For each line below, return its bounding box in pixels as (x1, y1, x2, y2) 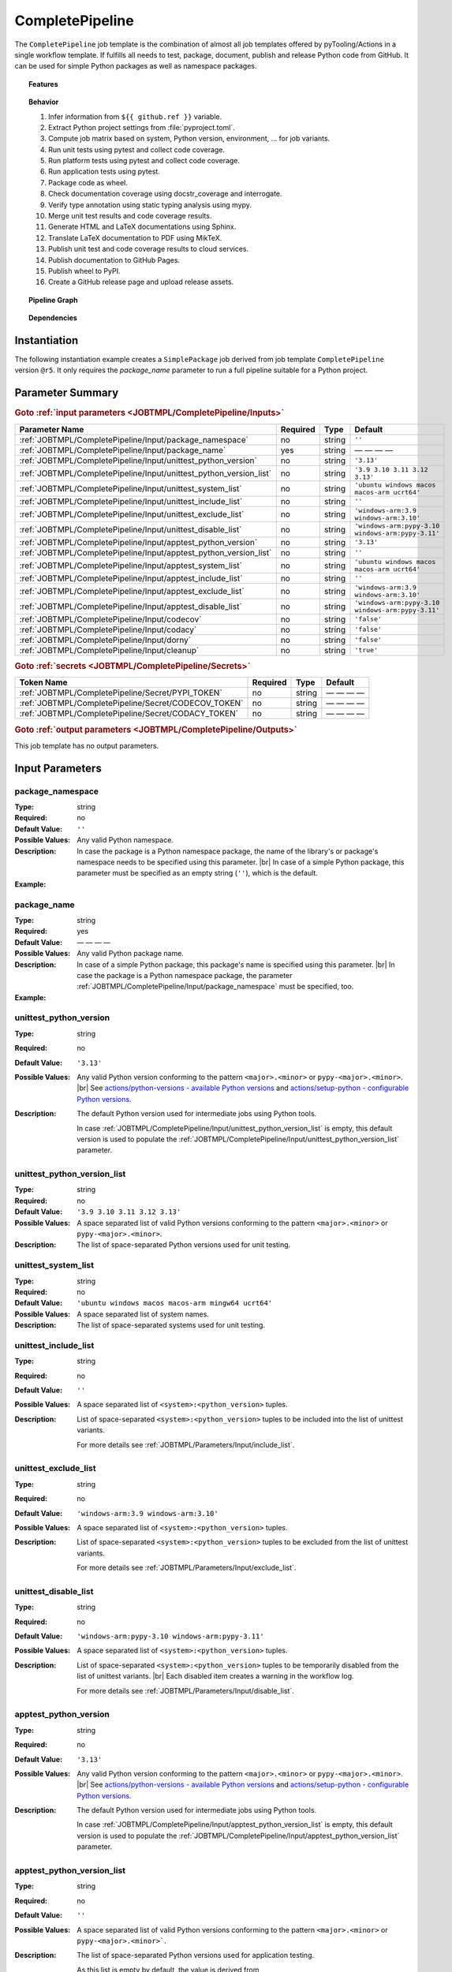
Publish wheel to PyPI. (48, 266, 121, 275)
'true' (354, 646, 379, 655)
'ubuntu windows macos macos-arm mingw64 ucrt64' (77, 1298, 273, 1308)
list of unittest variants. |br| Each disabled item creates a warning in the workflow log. (77, 1671, 354, 1681)
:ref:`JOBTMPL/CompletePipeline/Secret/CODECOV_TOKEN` (19, 698, 244, 709)
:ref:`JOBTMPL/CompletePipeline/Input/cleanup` (19, 644, 200, 655)
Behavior (28, 97, 59, 106)
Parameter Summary (14, 387, 119, 400)
